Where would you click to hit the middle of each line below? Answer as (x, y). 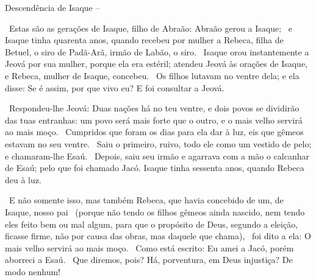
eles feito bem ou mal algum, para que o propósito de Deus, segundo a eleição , (152, 224)
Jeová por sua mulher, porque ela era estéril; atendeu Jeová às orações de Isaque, (156, 64)
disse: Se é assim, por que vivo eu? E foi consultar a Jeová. (115, 87)
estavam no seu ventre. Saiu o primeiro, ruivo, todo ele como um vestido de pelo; (158, 143)
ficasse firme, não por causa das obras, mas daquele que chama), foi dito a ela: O (158, 236)
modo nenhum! (33, 271)
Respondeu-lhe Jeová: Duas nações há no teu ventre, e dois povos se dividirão (154, 108)
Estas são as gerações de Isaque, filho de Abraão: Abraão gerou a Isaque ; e (151, 28)
